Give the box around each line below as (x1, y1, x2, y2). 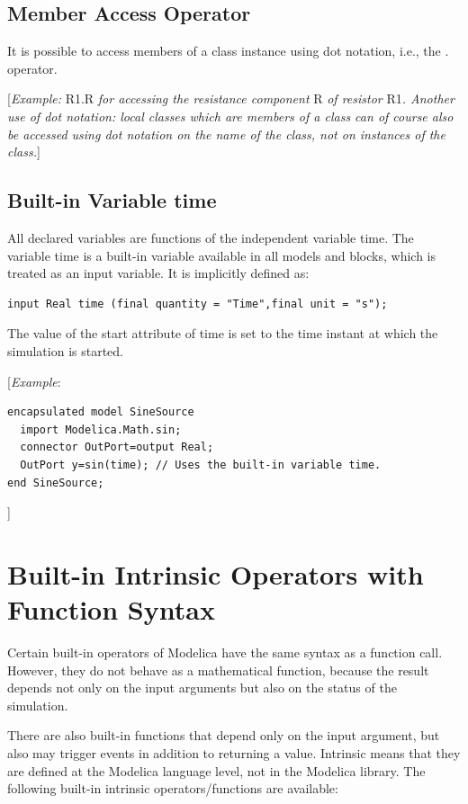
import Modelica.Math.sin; (20, 423, 182, 436)
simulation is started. (7, 341, 123, 360)
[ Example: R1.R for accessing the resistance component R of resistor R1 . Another (7, 89, 454, 108)
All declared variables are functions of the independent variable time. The (7, 228, 414, 246)
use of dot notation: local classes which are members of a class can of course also (7, 106, 454, 125)
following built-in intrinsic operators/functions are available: (7, 779, 338, 798)
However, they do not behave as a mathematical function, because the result (7, 660, 429, 679)
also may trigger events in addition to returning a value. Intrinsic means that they (7, 743, 461, 762)
